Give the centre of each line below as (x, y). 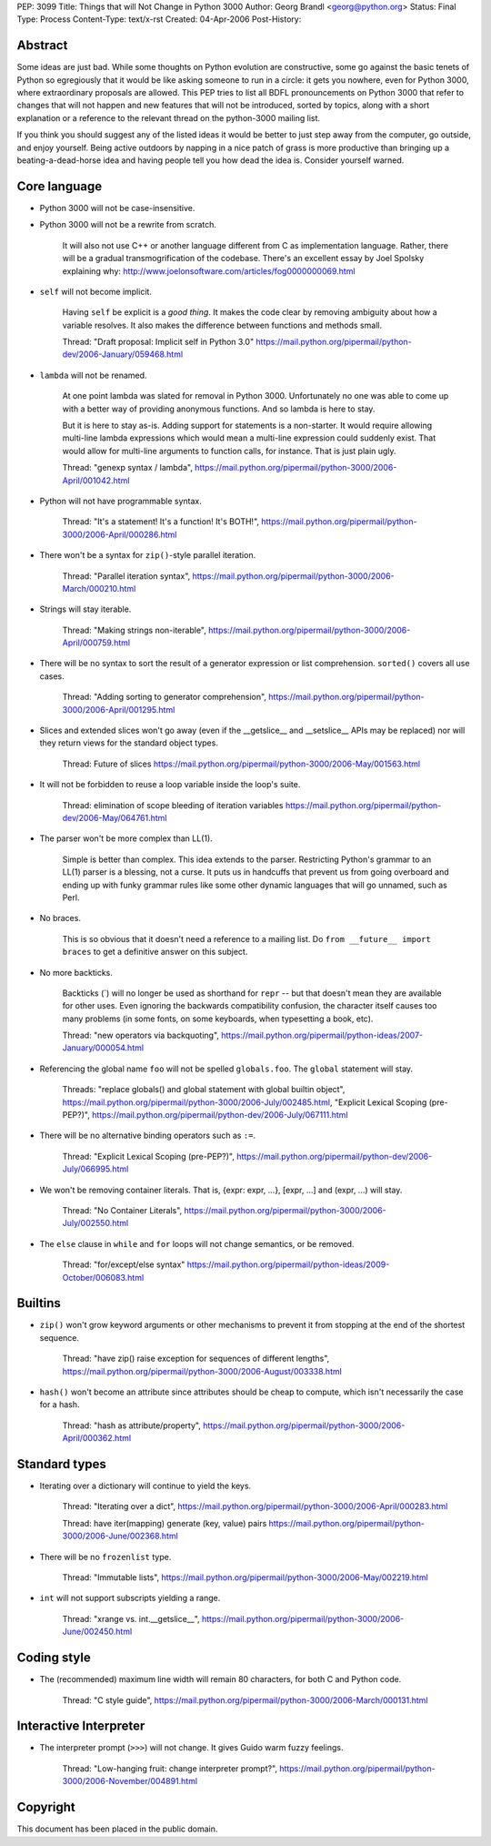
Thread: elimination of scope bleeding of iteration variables (173, 805)
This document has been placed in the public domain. (117, 1829)
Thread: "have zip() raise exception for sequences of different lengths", (196, 1359)
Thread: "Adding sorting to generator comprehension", (165, 697)
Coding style (54, 1658)
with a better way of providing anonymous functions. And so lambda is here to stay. (219, 409)
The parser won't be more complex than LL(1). (126, 838)
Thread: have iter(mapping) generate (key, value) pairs (165, 1523)
